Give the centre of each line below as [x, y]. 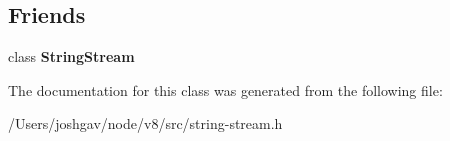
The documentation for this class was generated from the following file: [225, 89]
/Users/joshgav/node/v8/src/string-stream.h [145, 123]
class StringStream [71, 56]
